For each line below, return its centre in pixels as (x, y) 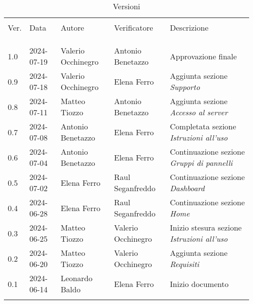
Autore (72, 27)
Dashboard (187, 188)
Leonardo (76, 278)
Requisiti (185, 264)
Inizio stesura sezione (206, 227)
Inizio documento (199, 284)
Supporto (185, 87)
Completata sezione (203, 126)
